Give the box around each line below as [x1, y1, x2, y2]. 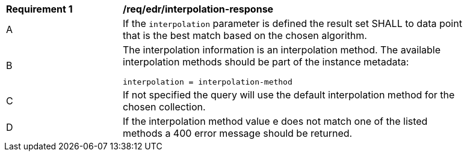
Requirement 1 [6, 3, 73, 15]
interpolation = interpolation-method [123, 77, 292, 86]
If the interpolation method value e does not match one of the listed [123, 115, 428, 127]
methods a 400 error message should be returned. [123, 127, 353, 139]
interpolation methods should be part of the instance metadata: [123, 56, 409, 68]
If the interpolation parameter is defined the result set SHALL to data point [123, 17, 462, 29]
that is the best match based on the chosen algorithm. [123, 29, 367, 41]
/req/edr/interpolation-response [123, 3, 274, 15]
